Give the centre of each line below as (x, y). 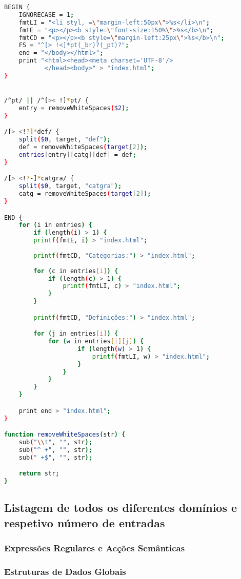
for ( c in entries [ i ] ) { (76, 271)
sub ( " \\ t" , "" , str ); (55, 442)
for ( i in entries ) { (55, 225)
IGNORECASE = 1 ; (46, 15)
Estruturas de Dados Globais (65, 571)
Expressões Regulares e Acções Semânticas (95, 548)
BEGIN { (17, 7)
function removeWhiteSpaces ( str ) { (65, 435)
